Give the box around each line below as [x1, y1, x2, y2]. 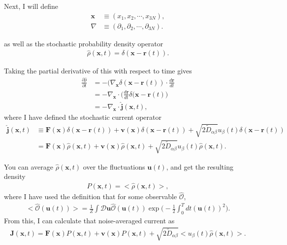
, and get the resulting [166, 161, 233, 172]
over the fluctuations [83, 161, 145, 172]
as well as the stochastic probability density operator [4, 38, 163, 48]
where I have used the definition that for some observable [4, 191, 177, 202]
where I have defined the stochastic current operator [4, 111, 161, 122]
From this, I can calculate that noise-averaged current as [4, 215, 175, 226]
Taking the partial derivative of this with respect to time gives [4, 65, 192, 75]
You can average [4, 161, 53, 172]
